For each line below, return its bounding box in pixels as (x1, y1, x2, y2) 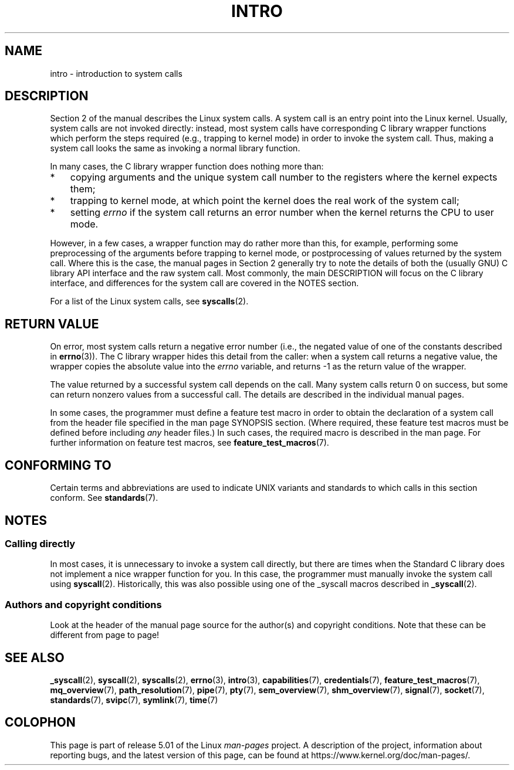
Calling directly (5, 537, 76, 549)
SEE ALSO (5, 650, 65, 665)
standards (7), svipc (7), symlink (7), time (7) (50, 694, 218, 705)
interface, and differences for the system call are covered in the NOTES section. (50, 278, 359, 289)
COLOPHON (5, 715, 76, 730)
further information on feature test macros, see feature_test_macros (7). (50, 437, 329, 448)
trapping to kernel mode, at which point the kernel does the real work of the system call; (70, 195, 459, 207)
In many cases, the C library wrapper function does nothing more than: (50, 161, 324, 172)
